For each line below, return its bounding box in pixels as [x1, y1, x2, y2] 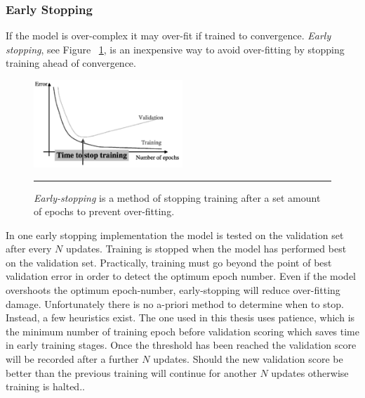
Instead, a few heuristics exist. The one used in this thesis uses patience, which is [6, 310, 355, 325]
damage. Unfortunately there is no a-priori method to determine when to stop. [6, 296, 344, 311]
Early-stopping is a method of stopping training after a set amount [34, 190, 321, 205]
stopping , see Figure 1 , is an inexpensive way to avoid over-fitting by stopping [6, 41, 345, 56]
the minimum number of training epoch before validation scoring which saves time [6, 323, 359, 338]
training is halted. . [6, 379, 85, 394]
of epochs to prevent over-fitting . [34, 204, 175, 219]
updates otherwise [271, 365, 349, 380]
